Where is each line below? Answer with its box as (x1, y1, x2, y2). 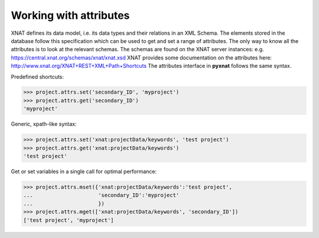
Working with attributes (11, 9, 130, 22)
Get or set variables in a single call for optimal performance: (11, 168, 157, 175)
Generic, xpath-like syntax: (11, 121, 77, 128)
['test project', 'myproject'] (23, 217, 115, 223)
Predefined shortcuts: (11, 73, 64, 80)
